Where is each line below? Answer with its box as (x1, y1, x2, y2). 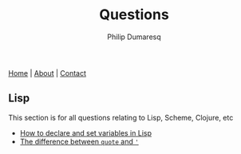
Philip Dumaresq (107, 32, 161, 41)
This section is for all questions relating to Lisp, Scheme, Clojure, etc (8, 113, 234, 122)
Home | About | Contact (8, 68, 86, 77)
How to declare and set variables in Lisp (19, 128, 152, 137)
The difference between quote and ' (19, 136, 140, 146)
